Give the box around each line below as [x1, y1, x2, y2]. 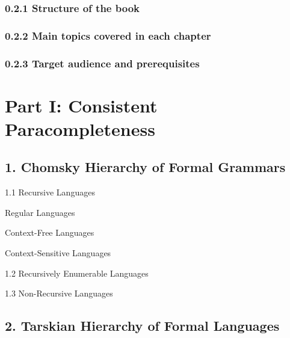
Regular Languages [5, 206, 75, 218]
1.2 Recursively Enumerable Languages [5, 266, 149, 279]
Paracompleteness [5, 116, 155, 141]
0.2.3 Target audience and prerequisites [5, 55, 200, 70]
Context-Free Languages [5, 226, 94, 239]
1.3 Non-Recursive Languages [5, 287, 113, 300]
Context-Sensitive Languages [5, 247, 111, 259]
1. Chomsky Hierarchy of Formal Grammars [5, 158, 286, 176]
